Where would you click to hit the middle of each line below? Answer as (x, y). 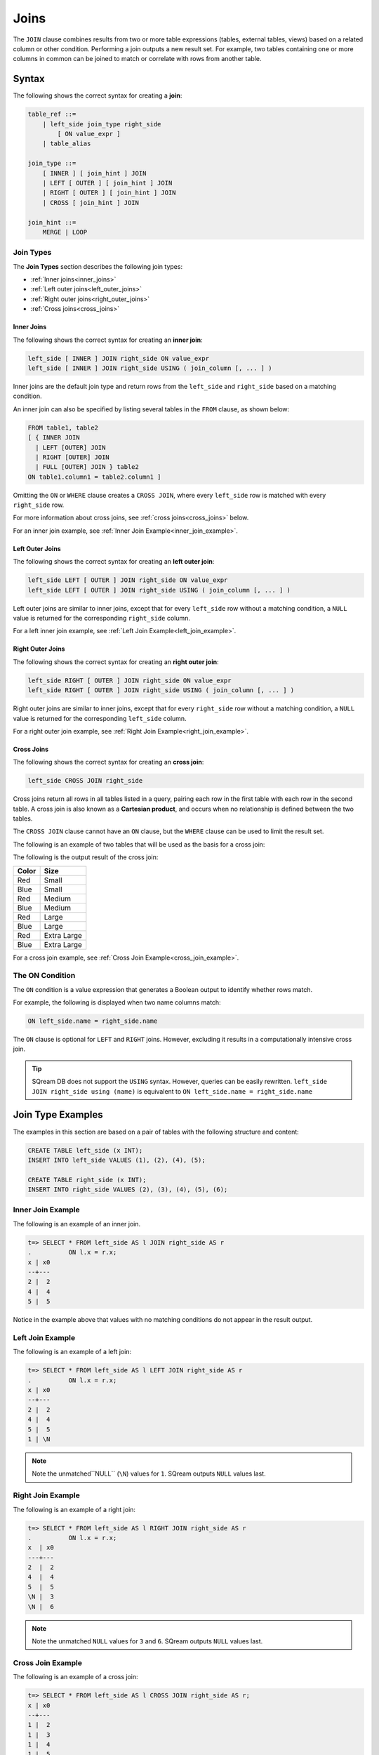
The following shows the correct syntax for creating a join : (98, 95)
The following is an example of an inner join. (77, 1224)
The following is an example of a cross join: (75, 1677)
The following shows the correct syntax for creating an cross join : (108, 762)
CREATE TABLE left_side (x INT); (85, 1150)
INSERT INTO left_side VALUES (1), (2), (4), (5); (117, 1160)
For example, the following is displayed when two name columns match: (117, 1002)
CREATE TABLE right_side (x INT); (87, 1180)
